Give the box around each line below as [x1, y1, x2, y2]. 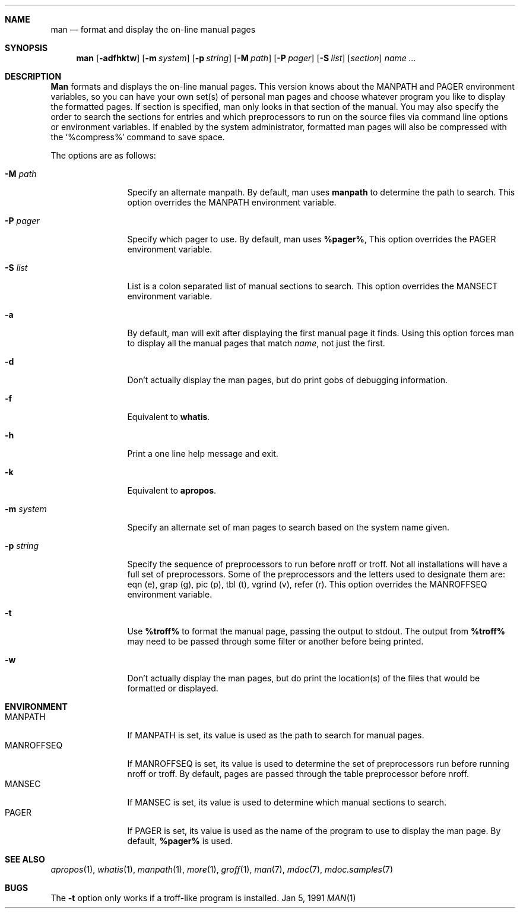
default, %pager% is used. [127, 836, 233, 846]
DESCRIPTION [5, 71, 62, 81]
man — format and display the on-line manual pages [50, 24, 256, 34]
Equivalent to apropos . [127, 485, 217, 495]
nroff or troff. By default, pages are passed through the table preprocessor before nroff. [127, 769, 470, 779]
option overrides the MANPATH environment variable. [127, 197, 337, 207]
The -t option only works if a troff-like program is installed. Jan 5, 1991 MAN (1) [50, 893, 356, 903]
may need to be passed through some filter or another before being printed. [127, 636, 424, 646]
